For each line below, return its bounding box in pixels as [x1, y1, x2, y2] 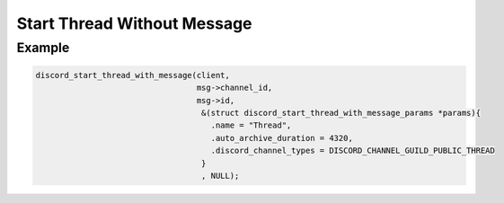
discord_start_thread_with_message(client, [35, 70, 231, 80]
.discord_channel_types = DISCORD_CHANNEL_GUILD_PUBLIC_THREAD [210, 146, 496, 156]
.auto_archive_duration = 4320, [210, 133, 354, 143]
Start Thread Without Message [16, 13, 252, 33]
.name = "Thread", [210, 120, 292, 130]
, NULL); [200, 171, 240, 181]
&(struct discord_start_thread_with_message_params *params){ [200, 108, 481, 118]
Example [16, 40, 70, 56]
